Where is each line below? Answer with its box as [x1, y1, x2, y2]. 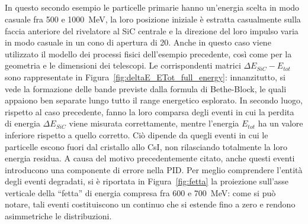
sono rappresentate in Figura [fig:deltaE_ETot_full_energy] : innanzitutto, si [5, 70, 285, 83]
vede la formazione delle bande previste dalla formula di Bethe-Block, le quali [5, 82, 287, 95]
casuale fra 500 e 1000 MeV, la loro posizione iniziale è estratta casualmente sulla [5, 12, 301, 25]
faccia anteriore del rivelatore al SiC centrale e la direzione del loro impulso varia [5, 24, 299, 37]
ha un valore [258, 117, 303, 129]
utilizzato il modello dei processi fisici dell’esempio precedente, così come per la [5, 47, 292, 60]
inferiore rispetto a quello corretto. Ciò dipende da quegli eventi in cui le [5, 128, 268, 141]
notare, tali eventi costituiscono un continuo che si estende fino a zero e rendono [5, 198, 296, 210]
